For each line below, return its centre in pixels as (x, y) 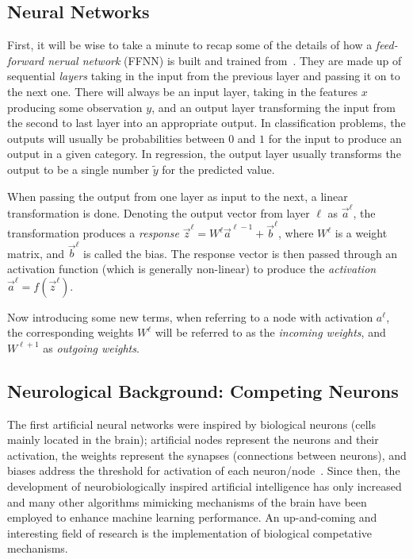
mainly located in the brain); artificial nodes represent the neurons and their (193, 439)
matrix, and (36, 253)
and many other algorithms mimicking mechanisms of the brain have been (187, 501)
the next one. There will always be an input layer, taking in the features (183, 91)
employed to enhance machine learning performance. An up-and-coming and (192, 517)
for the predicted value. (218, 169)
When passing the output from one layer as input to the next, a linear (178, 196)
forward (26, 60)
